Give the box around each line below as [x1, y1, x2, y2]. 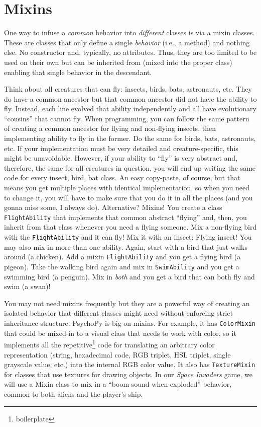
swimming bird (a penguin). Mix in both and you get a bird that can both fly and [4, 271, 255, 281]
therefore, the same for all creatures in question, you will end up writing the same [4, 162, 256, 173]
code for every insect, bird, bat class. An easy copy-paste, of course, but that [4, 172, 240, 183]
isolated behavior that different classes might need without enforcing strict [4, 308, 233, 318]
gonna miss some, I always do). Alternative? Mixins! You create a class [4, 202, 222, 212]
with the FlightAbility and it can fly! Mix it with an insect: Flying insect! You [4, 232, 252, 242]
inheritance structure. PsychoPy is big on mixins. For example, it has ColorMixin [4, 318, 255, 328]
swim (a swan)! [4, 281, 51, 292]
